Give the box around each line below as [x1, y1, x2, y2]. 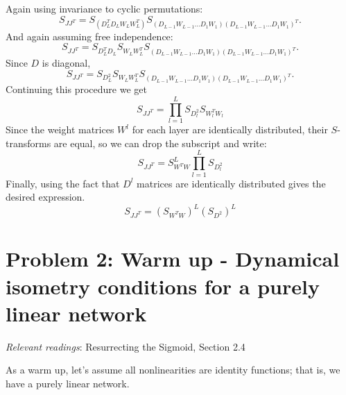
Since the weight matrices [6, 122, 114, 137]
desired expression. [6, 190, 85, 204]
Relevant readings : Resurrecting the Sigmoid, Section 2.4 [6, 339, 245, 353]
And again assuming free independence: [6, 28, 173, 43]
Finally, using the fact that [6, 176, 120, 190]
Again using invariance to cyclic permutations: [6, 1, 203, 15]
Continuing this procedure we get [6, 82, 147, 96]
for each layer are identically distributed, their [132, 122, 328, 137]
